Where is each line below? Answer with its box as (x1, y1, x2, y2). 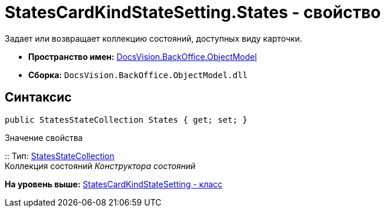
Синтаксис (5, 90, 72, 105)
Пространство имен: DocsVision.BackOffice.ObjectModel (28, 51, 257, 62)
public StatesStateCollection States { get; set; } (5, 115, 248, 124)
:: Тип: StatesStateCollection (5, 150, 115, 161)
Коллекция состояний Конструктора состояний (5, 160, 196, 171)
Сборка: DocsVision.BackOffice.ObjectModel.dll (28, 69, 248, 80)
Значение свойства (5, 132, 83, 143)
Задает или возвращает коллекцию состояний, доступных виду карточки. (5, 33, 303, 43)
